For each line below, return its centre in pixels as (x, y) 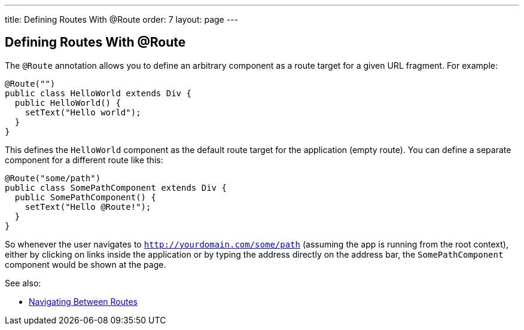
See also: (23, 283)
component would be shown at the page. (86, 264)
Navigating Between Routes (83, 301)
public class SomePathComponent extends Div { (116, 187)
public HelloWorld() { (68, 103)
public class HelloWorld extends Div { (98, 93)
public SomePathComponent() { (85, 197)
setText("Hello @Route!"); (88, 207)
